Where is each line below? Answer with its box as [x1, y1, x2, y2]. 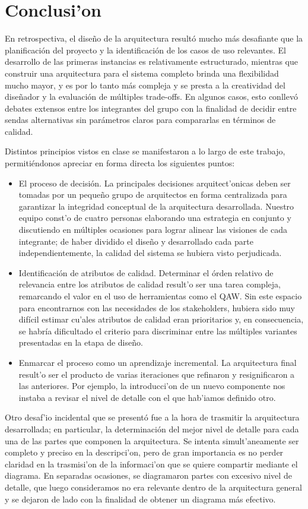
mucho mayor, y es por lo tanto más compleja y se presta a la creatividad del [5, 78, 285, 91]
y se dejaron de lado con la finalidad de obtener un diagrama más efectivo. [5, 492, 276, 505]
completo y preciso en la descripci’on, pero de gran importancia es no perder [5, 446, 284, 459]
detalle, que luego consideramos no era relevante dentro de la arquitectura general [5, 480, 302, 493]
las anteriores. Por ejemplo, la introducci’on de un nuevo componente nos [18, 380, 285, 392]
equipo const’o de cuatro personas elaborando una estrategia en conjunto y [18, 211, 291, 224]
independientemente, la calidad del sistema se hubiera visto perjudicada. [18, 246, 282, 259]
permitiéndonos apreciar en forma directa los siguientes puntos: [5, 157, 235, 169]
